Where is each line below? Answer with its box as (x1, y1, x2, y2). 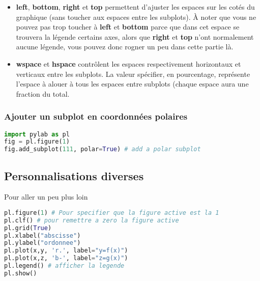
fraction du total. (16, 88, 70, 99)
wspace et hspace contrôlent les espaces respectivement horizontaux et (16, 58, 241, 69)
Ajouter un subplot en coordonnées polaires (4, 110, 188, 123)
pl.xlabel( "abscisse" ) (4, 232, 81, 239)
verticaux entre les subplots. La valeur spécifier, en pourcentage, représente (16, 68, 250, 79)
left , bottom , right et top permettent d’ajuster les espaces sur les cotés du (16, 2, 255, 12)
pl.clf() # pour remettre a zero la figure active (4, 216, 179, 224)
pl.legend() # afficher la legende (4, 262, 125, 270)
